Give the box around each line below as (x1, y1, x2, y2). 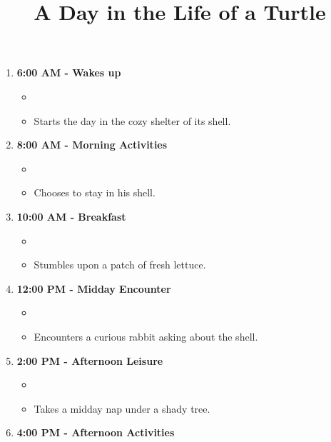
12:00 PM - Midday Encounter (16, 281, 171, 296)
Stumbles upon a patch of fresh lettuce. (34, 257, 206, 272)
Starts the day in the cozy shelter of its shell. (34, 113, 231, 128)
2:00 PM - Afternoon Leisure (16, 353, 163, 368)
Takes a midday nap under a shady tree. (34, 401, 210, 416)
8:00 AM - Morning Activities (16, 137, 168, 152)
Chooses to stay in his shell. (34, 185, 156, 200)
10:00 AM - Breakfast (16, 209, 126, 223)
